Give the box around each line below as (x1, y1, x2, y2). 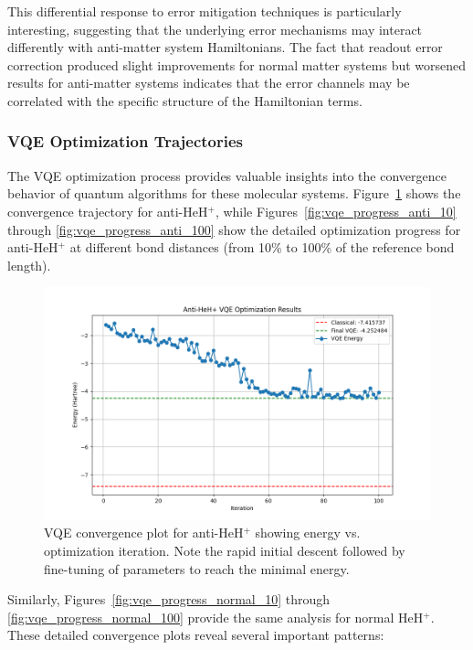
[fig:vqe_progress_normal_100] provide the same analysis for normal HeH (7, 607, 424, 626)
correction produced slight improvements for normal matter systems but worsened (7, 55, 467, 74)
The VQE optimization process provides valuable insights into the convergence (7, 165, 447, 185)
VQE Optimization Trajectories (7, 130, 244, 153)
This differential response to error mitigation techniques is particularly (7, 2, 402, 20)
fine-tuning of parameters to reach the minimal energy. (44, 559, 350, 578)
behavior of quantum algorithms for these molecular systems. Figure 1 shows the (7, 184, 461, 203)
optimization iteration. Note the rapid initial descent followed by (44, 540, 405, 559)
